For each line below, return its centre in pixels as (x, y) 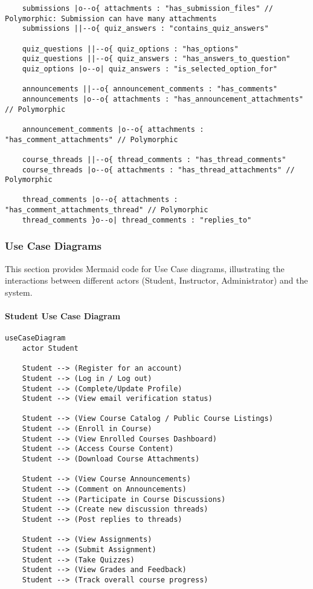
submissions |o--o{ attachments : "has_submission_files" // (147, 8)
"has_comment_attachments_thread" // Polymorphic (107, 210)
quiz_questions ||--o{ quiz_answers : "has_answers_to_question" (156, 59)
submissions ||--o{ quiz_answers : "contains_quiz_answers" (145, 29)
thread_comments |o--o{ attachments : (100, 200)
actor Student (50, 348)
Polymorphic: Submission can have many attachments (111, 18)
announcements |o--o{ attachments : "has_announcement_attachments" (163, 99)
